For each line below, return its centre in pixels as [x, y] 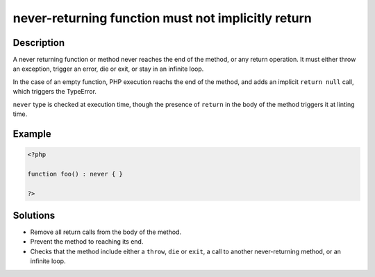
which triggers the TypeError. [55, 92]
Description [39, 43]
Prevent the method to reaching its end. [87, 242]
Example [32, 134]
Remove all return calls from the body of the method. [106, 232]
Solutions [34, 215]
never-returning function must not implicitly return [162, 18]
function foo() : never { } [75, 174]
